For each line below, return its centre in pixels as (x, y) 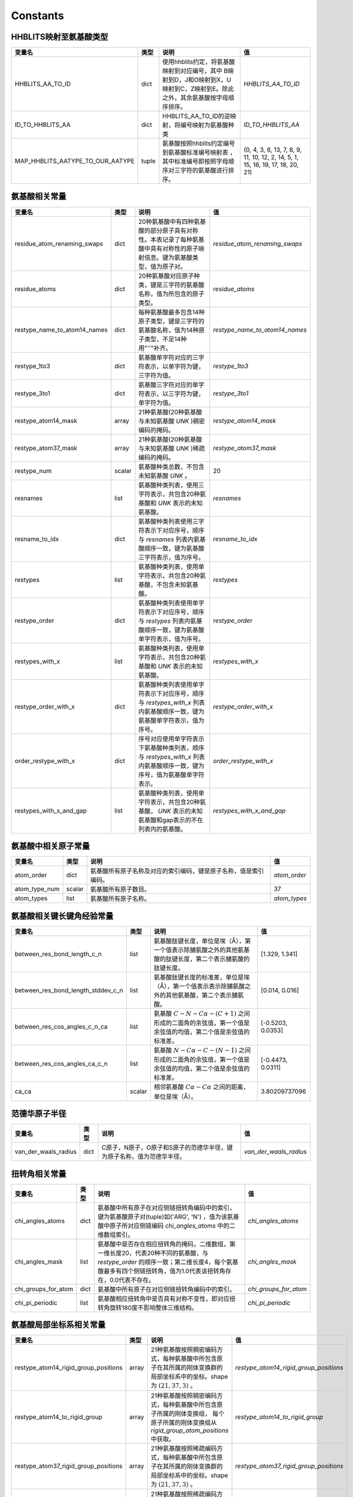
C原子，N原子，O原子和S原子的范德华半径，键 (168, 1148)
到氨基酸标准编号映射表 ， (199, 153)
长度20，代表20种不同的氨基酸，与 (159, 1253)
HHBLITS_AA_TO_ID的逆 (196, 116)
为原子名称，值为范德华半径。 (144, 1157)
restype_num (33, 471)
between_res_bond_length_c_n (58, 954)
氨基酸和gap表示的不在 (171, 820)
